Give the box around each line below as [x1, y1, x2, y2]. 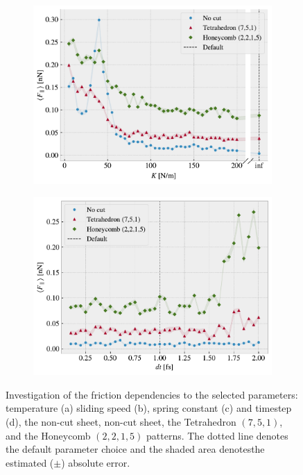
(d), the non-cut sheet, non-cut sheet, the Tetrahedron [6, 415, 236, 429]
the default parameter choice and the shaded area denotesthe [6, 442, 265, 456]
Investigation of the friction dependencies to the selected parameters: [6, 387, 298, 401]
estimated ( [6, 455, 54, 469]
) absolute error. [61, 455, 130, 469]
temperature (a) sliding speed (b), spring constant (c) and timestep [6, 401, 292, 415]
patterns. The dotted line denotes [146, 428, 288, 442]
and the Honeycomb [6, 428, 91, 442]
